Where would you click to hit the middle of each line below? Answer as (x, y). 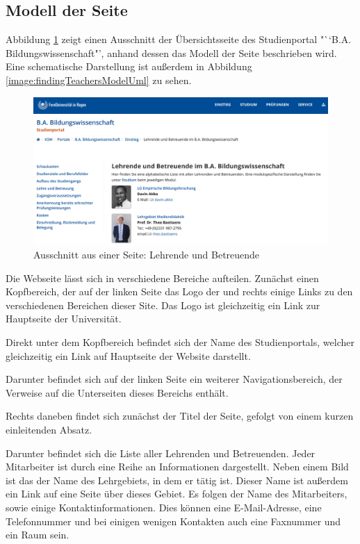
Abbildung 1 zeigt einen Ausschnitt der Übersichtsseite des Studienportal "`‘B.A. (179, 39)
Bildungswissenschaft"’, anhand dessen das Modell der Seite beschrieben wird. (171, 52)
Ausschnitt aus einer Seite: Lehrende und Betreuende (147, 254)
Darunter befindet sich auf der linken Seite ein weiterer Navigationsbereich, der (174, 379)
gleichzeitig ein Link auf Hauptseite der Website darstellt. (128, 355)
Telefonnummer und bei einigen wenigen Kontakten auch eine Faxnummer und (173, 521)
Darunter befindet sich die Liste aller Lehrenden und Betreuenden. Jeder (161, 453)
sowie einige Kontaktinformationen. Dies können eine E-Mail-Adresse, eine (164, 507)
